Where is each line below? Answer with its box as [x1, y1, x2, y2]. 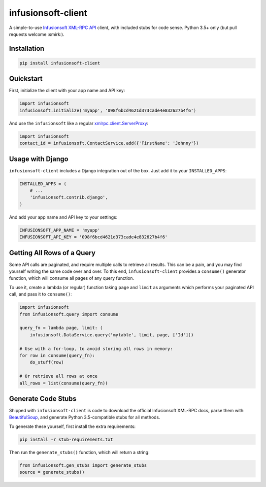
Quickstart [9, 74, 43, 83]
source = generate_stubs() [19, 469, 85, 475]
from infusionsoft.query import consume [19, 311, 118, 317]
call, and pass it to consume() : [9, 291, 72, 297]
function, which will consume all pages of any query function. [9, 275, 134, 281]
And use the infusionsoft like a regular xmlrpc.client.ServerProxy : [9, 120, 149, 126]
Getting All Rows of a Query [9, 249, 96, 257]
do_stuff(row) [30, 359, 64, 365]
